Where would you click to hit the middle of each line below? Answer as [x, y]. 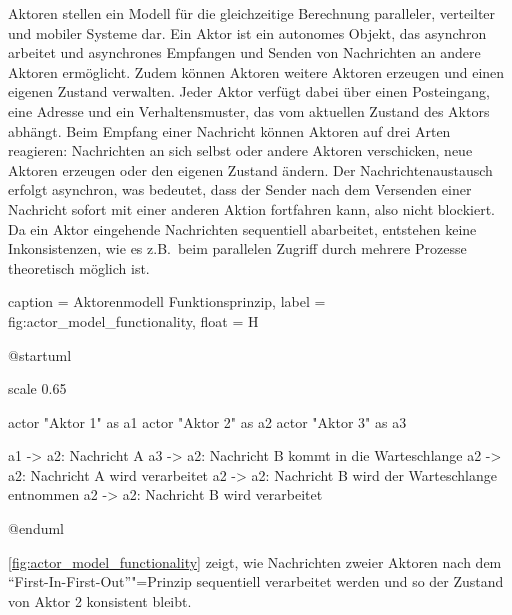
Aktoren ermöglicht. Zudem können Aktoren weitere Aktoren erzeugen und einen [256, 71]
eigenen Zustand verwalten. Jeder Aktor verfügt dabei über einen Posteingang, [249, 91]
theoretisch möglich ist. [79, 267]
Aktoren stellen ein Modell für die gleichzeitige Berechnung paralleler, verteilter [252, 13]
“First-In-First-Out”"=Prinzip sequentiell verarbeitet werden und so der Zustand [256, 581]
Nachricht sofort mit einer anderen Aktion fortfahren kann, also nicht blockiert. [251, 208]
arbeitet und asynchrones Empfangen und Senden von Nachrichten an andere [244, 52]
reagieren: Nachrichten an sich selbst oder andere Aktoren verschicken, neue [240, 150]
